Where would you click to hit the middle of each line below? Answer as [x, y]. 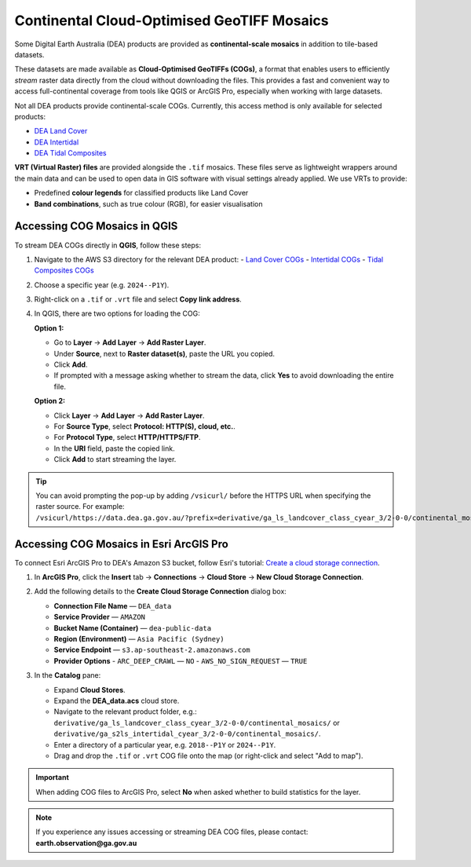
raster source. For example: [80, 507]
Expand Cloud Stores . [89, 690]
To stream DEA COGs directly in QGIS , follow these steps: [108, 245]
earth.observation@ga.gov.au [86, 843]
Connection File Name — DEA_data [113, 605]
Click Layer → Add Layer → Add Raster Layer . [129, 415]
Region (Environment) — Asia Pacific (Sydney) [139, 638]
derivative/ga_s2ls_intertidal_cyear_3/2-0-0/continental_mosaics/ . [187, 733]
